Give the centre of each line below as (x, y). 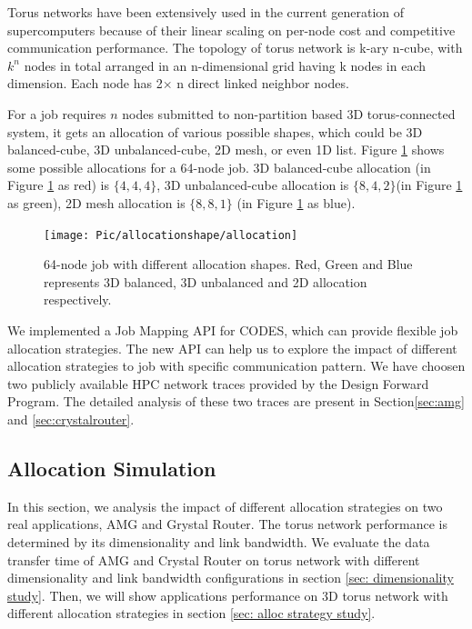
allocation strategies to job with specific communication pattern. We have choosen (236, 366)
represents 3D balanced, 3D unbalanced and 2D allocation (206, 281)
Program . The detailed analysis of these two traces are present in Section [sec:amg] (236, 401)
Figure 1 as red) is (59, 185)
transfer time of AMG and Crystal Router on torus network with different (214, 559)
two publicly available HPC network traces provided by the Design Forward (218, 383)
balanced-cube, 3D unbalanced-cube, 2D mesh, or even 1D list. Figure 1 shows (226, 150)
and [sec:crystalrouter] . (71, 419)
